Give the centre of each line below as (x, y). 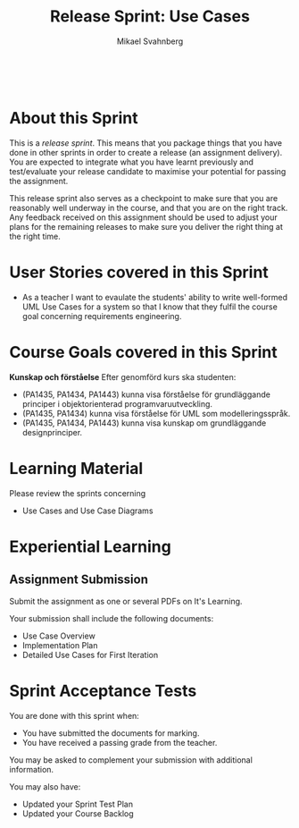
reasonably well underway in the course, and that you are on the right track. (149, 207)
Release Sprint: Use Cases (150, 17)
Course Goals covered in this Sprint (144, 352)
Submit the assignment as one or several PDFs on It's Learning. (126, 601)
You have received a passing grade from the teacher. (120, 742)
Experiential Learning (90, 546)
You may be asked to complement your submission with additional (131, 760)
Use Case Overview (58, 636)
